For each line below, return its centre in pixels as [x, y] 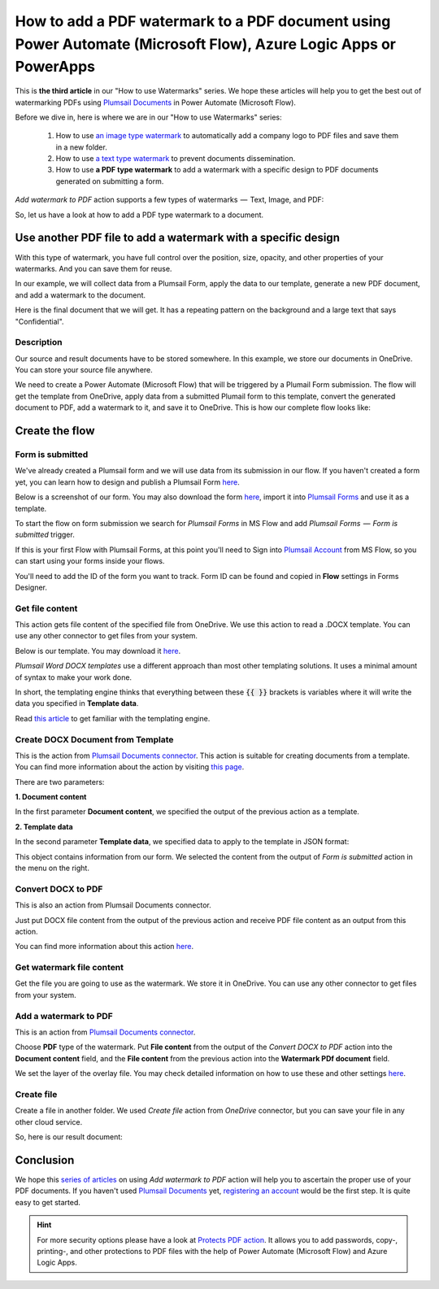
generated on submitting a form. [110, 181]
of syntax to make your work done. [74, 677]
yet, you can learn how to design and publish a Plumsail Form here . [127, 482]
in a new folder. [81, 147]
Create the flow [55, 431]
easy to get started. [48, 1202]
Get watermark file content [70, 968]
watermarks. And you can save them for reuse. [93, 268]
